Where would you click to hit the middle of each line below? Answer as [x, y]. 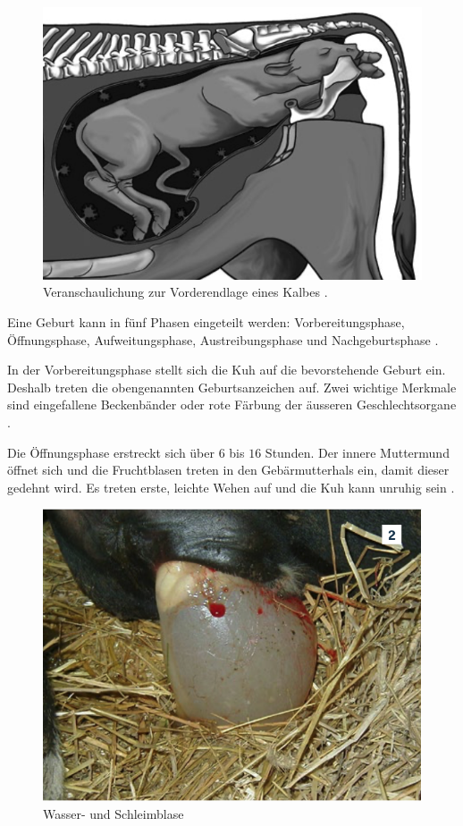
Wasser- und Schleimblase [114, 813]
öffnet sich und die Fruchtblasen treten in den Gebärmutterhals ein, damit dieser [228, 470]
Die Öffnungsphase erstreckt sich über [111, 452]
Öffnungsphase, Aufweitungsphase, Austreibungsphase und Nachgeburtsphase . [223, 339]
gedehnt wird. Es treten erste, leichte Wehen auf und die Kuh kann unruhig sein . [231, 487]
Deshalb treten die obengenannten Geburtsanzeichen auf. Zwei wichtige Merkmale [232, 387]
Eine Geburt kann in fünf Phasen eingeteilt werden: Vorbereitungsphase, [206, 322]
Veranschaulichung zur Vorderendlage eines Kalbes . [185, 292]
